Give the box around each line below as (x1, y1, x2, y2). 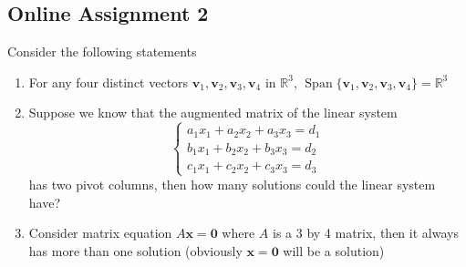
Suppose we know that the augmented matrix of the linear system (28, 103, 398, 122)
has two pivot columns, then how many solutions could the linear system (28, 174, 436, 193)
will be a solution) (283, 241, 385, 260)
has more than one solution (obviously (28, 241, 243, 260)
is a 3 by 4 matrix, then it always (272, 223, 459, 242)
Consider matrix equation (28, 223, 172, 242)
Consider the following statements (7, 42, 197, 61)
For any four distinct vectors (28, 72, 189, 91)
